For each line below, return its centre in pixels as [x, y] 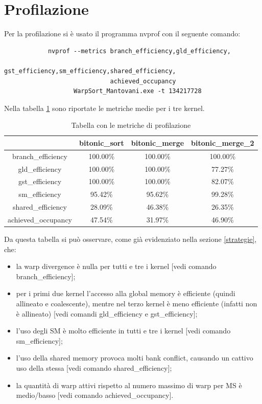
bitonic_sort [102, 142]
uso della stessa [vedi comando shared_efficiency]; [94, 367]
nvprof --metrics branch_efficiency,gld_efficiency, [139, 51]
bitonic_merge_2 [223, 142]
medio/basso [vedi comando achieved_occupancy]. [95, 395]
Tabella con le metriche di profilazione [131, 125]
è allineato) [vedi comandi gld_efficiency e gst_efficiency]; [107, 313]
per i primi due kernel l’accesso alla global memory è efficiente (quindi [126, 293]
